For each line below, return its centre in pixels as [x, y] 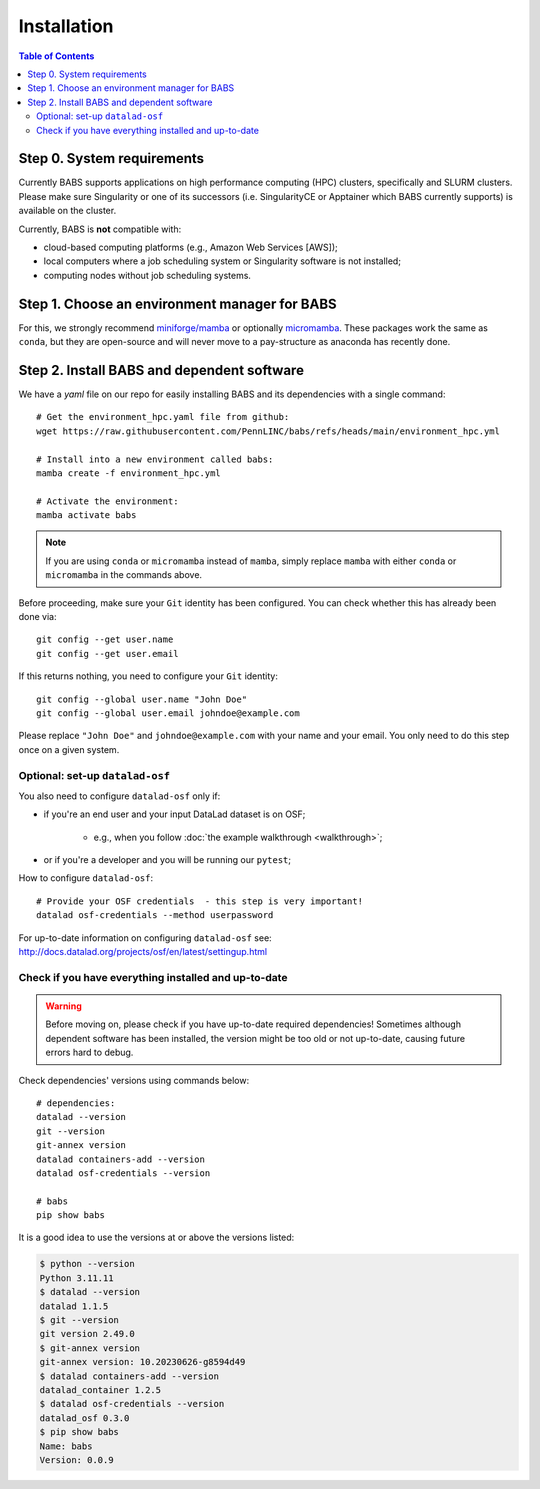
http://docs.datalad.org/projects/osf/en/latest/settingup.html [143, 952]
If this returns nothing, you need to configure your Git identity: [148, 676]
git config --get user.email [107, 653]
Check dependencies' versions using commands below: [134, 1080]
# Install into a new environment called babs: [155, 459]
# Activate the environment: [107, 501]
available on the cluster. [67, 211]
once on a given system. [69, 749]
